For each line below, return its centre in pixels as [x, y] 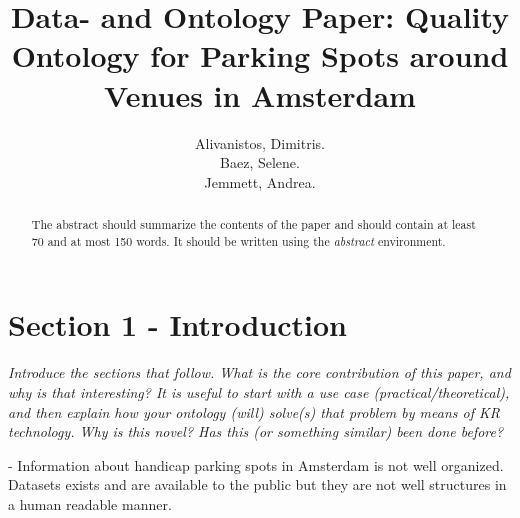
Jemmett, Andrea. [260, 181]
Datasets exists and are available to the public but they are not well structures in [257, 484]
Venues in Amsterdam [260, 94]
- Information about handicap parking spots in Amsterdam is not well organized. [256, 464]
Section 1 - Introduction [177, 324]
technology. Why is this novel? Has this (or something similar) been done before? [256, 431]
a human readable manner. [90, 503]
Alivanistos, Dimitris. [260, 142]
